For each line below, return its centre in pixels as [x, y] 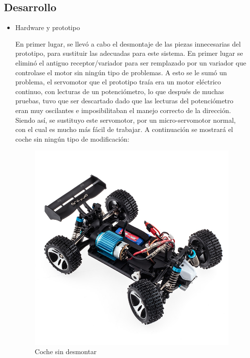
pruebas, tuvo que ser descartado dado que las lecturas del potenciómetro [124, 101]
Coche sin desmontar [66, 351]
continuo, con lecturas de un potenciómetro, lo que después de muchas [120, 91]
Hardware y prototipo [47, 27]
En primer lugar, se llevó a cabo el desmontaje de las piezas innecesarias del [128, 43]
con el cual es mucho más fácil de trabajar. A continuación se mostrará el [124, 129]
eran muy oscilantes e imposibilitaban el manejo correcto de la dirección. [123, 110]
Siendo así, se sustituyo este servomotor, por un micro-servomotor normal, [125, 120]
